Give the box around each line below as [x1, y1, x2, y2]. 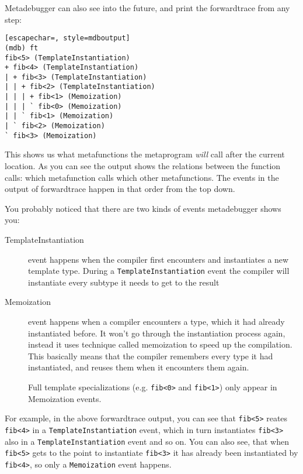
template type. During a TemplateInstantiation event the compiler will [28, 265, 290, 277]
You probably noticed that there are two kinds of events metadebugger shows [5, 202, 281, 214]
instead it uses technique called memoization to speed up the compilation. [28, 338, 292, 351]
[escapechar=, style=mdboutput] [5, 34, 130, 43]
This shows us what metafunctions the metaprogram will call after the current [5, 148, 285, 160]
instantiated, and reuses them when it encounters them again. [28, 361, 249, 373]
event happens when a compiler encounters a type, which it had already [28, 315, 285, 327]
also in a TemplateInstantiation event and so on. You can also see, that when [5, 435, 290, 447]
